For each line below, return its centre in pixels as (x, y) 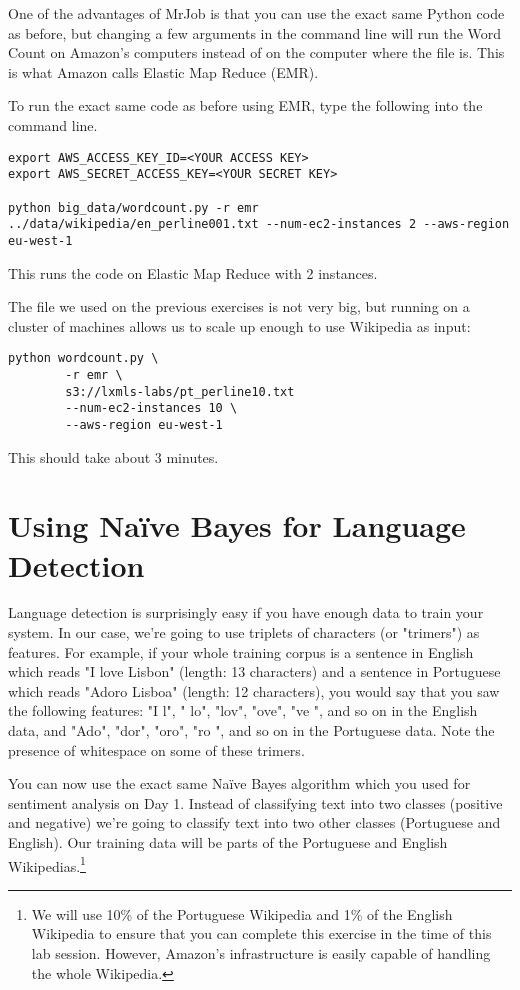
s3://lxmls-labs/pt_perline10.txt (180, 391)
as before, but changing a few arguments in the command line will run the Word (255, 32)
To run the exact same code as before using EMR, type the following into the (245, 105)
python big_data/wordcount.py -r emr (133, 207)
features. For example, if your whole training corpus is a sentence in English (241, 651)
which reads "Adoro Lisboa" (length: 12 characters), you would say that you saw (254, 690)
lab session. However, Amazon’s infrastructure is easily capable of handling (261, 953)
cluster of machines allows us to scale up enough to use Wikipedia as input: (239, 325)
